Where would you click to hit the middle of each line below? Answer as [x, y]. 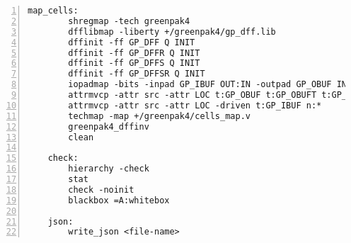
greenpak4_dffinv [109, 126]
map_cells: [53, 11]
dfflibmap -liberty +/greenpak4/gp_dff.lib [172, 32]
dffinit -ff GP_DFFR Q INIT [134, 53]
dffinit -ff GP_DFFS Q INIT [134, 63]
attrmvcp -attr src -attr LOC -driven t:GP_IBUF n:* [195, 105]
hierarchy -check [109, 169]
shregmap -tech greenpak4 [129, 21]
